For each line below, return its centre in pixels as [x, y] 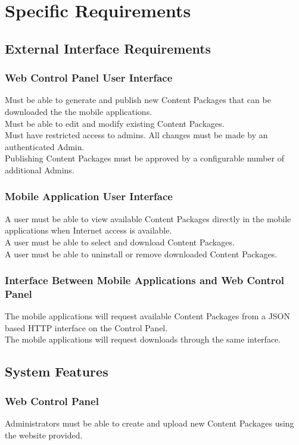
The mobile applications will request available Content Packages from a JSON [148, 316]
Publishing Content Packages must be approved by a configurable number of [144, 158]
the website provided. [44, 435]
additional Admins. [40, 169]
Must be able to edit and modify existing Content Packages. [115, 123]
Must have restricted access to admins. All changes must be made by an [136, 135]
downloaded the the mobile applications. [79, 111]
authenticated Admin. [45, 146]
